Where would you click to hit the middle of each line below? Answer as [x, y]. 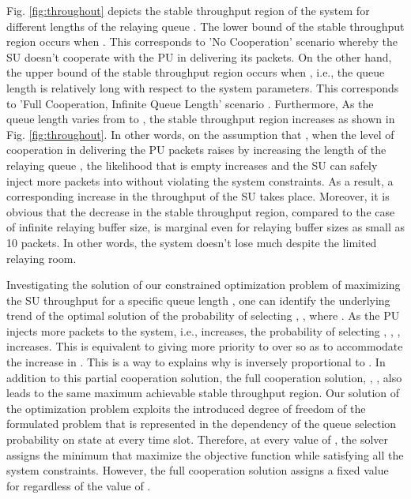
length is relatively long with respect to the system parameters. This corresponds [203, 87]
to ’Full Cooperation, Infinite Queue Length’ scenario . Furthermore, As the [190, 103]
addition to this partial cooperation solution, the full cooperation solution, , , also [204, 377]
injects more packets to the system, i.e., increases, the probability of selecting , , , [204, 330]
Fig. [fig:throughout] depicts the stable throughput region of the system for [188, 10]
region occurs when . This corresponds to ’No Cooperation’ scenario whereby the [202, 41]
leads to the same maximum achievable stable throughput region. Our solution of [203, 393]
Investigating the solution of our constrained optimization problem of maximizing [204, 285]
